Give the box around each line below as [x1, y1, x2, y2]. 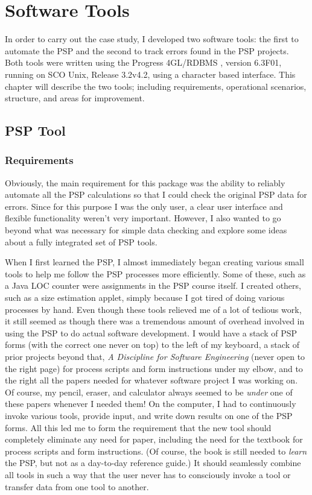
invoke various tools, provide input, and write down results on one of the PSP [5, 409, 293, 421]
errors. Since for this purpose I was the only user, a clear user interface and [5, 200, 283, 212]
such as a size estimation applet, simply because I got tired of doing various [5, 291, 285, 304]
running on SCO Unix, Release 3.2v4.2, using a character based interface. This [5, 68, 296, 80]
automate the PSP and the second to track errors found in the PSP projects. [5, 44, 289, 57]
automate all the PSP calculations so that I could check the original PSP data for [5, 188, 307, 201]
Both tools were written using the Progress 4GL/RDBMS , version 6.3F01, [5, 56, 282, 69]
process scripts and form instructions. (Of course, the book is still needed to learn [5, 444, 307, 457]
